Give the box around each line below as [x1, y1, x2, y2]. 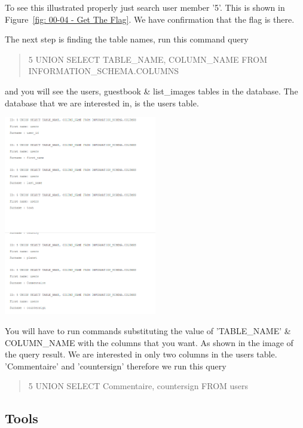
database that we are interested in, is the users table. [5, 96, 199, 109]
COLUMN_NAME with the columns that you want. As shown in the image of [5, 336, 293, 348]
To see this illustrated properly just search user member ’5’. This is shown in [5, 1, 285, 13]
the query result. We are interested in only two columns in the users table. [5, 348, 277, 360]
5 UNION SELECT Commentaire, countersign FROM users [28, 380, 249, 392]
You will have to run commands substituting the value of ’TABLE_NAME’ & [5, 324, 291, 337]
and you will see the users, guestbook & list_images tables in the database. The [5, 84, 298, 97]
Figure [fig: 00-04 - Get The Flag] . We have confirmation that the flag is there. [5, 13, 295, 25]
